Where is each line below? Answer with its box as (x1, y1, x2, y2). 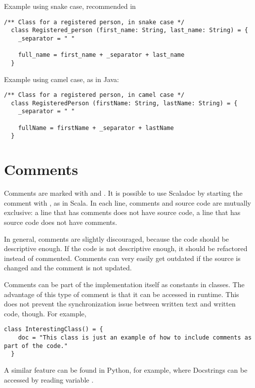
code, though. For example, (4, 308, 86, 318)
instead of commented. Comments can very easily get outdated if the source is (4, 253, 241, 263)
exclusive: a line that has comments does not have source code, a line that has (4, 207, 241, 217)
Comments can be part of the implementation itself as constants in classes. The (4, 279, 245, 289)
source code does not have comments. (4, 216, 117, 227)
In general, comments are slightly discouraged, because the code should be (4, 233, 229, 244)
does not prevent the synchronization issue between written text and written (4, 299, 236, 309)
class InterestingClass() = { (4, 326, 103, 333)
